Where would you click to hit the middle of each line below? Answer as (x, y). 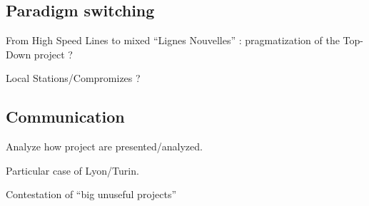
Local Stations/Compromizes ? (73, 78)
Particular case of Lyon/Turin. (72, 170)
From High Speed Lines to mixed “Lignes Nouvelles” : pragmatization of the (173, 40)
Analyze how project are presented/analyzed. (104, 146)
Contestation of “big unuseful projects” (91, 194)
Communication (65, 117)
